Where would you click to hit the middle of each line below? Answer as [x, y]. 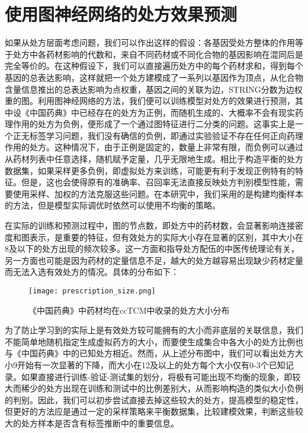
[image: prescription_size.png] [92, 291]
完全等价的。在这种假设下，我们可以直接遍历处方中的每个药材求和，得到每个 [154, 66]
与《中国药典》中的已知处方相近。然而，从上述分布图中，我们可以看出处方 [150, 353]
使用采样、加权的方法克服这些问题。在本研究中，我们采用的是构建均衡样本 [158, 193]
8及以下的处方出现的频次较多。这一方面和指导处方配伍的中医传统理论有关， [152, 249]
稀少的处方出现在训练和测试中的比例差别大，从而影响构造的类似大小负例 [162, 388]
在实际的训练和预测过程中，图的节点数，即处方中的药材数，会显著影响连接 [150, 225]
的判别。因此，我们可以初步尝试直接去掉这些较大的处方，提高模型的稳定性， [154, 399]
